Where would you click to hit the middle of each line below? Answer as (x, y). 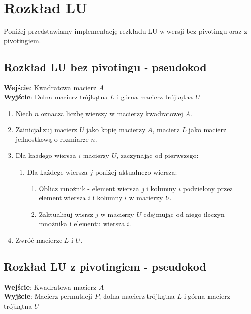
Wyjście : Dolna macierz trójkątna (56, 97)
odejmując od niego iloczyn (184, 214)
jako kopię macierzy (116, 129)
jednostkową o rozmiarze (52, 139)
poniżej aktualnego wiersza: (136, 172)
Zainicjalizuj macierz (46, 129)
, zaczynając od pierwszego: (157, 155)
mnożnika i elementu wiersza (82, 224)
